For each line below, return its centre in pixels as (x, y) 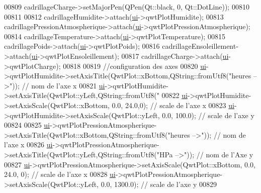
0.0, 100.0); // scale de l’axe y (208, 115)
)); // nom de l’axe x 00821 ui (59, 85)
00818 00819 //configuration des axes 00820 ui (135, 66)
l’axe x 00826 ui (28, 144)
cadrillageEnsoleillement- (200, 46)
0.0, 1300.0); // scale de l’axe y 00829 (159, 184)
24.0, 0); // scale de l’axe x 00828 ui (60, 174)
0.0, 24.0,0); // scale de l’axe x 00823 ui (173, 105)
